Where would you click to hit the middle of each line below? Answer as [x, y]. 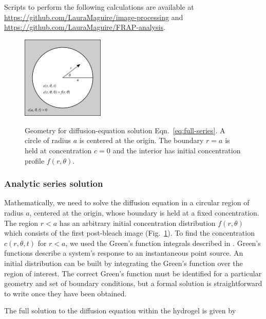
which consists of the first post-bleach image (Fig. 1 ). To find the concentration [129, 233]
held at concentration [58, 150]
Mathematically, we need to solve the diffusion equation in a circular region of [127, 202]
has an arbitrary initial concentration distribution [137, 223]
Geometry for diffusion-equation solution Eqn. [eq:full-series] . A [125, 130]
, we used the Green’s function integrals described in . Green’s [163, 243]
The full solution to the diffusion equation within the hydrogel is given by [120, 311]
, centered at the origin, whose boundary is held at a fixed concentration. [144, 212]
